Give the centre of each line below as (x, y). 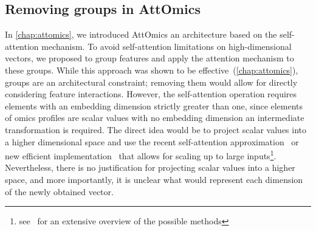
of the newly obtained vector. (59, 191)
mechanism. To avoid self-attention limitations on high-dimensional (167, 46)
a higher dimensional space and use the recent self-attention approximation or (152, 141)
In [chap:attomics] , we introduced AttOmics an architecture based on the (141, 34)
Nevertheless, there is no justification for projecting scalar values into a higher (150, 167)
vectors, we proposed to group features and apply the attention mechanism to (149, 58)
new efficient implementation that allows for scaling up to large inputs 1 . (141, 155)
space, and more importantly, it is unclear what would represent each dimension (154, 179)
